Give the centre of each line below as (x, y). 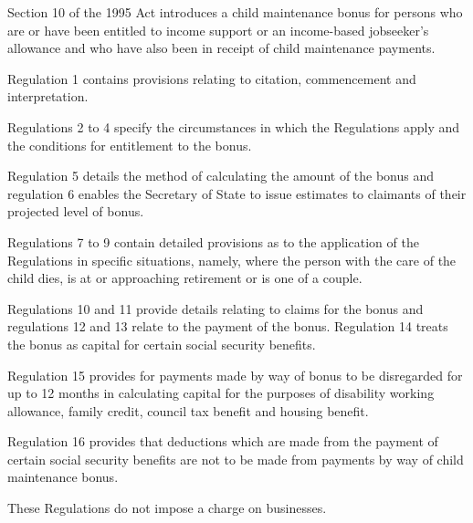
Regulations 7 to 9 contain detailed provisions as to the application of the (213, 241)
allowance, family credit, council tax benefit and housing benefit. (188, 410)
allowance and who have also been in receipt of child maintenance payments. (221, 48)
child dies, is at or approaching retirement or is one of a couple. (185, 278)
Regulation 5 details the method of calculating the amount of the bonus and (221, 176)
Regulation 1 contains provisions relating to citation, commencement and (212, 78)
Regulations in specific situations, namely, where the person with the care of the (232, 260)
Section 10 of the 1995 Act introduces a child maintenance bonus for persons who (235, 12)
